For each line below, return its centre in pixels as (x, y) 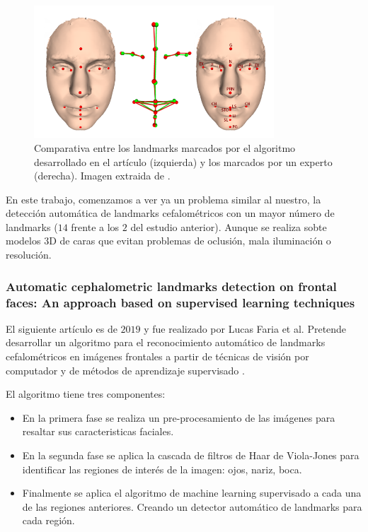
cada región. (48, 520)
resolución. (29, 255)
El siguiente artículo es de (62, 328)
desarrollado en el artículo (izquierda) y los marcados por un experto (183, 161)
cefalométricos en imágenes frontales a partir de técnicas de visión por (157, 356)
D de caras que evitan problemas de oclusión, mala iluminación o (190, 241)
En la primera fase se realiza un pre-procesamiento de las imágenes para (179, 417)
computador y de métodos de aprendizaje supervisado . (125, 370)
